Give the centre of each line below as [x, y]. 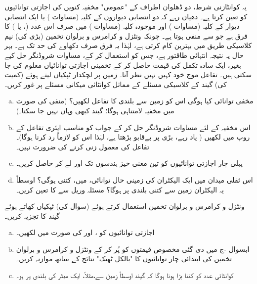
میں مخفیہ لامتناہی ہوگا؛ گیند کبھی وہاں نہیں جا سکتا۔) [95, 110]
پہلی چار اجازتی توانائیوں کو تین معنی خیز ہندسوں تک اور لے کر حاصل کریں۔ [129, 163]
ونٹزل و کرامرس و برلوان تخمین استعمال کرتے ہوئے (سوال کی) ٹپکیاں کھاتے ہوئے [125, 206]
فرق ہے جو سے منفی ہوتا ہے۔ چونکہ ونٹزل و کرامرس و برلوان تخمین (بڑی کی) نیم [126, 35]
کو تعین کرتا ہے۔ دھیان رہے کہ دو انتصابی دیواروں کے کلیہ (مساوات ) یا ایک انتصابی [126, 16]
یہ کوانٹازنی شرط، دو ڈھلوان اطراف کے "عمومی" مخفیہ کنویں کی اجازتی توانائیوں [126, 6]
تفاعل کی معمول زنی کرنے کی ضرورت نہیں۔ [83, 146]
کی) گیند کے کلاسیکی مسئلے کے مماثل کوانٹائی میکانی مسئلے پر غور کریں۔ [116, 84]
